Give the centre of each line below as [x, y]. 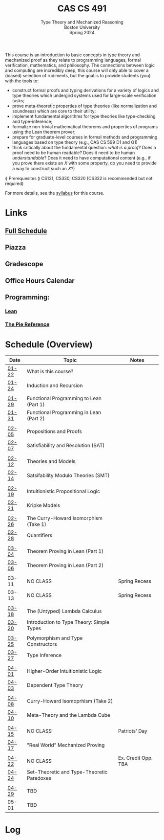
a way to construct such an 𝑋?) [43, 168]
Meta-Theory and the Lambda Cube [69, 715]
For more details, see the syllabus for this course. [55, 193]
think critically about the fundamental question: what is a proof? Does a [84, 147]
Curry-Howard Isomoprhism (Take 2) [70, 701]
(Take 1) [36, 524]
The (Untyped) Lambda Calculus [64, 611]
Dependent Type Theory [55, 685]
